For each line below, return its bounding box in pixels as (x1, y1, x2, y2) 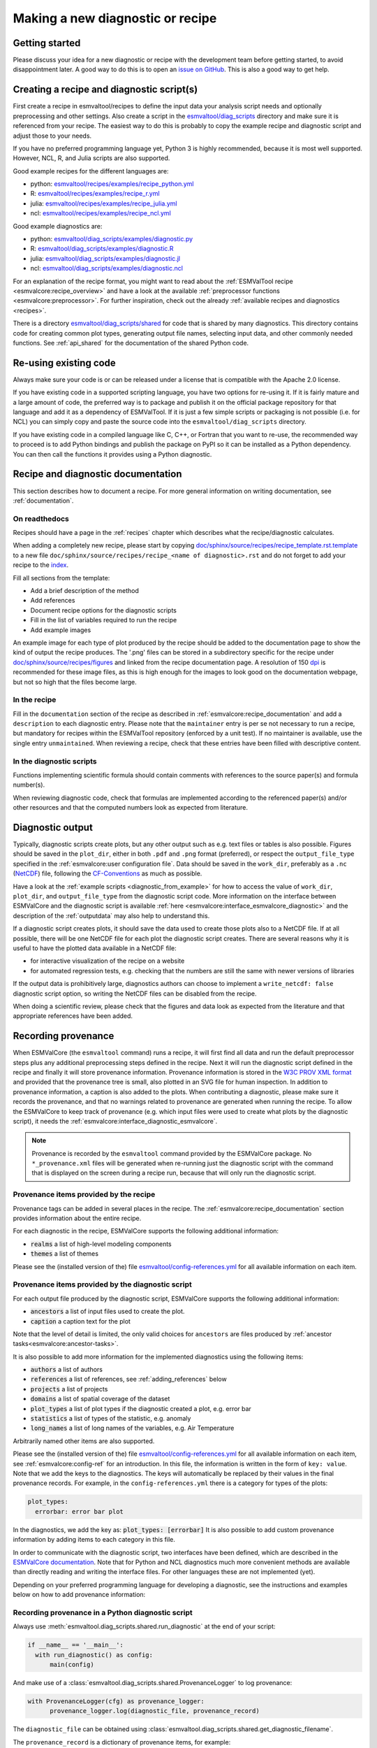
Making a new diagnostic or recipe (13, 10, 217, 26)
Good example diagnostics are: (13, 222, 103, 230)
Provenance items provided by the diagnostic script (13, 1280, 192, 1289)
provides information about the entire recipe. (13, 1214, 142, 1223)
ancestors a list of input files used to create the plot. (30, 1308, 185, 1316)
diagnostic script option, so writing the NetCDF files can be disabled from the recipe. (13, 989, 258, 998)
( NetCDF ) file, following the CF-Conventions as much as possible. (13, 869, 202, 877)
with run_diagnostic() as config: (35, 1651, 154, 1659)
